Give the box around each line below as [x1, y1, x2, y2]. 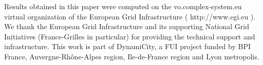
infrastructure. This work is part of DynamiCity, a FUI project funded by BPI [4, 41, 251, 52]
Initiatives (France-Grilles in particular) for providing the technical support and [4, 31, 255, 41]
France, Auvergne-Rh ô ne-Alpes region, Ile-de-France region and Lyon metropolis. [4, 51, 259, 61]
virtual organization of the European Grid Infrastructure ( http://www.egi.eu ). [4, 11, 256, 21]
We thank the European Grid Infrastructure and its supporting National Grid [4, 21, 250, 32]
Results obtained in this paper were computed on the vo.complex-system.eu [4, 1, 242, 11]
